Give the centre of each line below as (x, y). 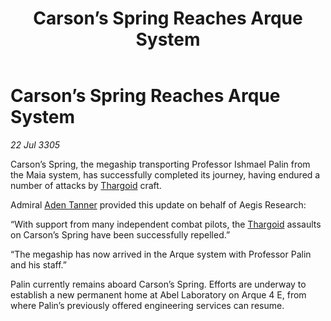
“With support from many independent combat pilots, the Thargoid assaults (166, 224)
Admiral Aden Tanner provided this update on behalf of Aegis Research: (158, 204)
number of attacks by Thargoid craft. (86, 185)
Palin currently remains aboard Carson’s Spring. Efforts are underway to (158, 284)
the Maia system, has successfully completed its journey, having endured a (165, 174)
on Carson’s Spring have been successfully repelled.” (120, 234)
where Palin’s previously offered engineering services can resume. (147, 305)
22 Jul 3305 (35, 144)
